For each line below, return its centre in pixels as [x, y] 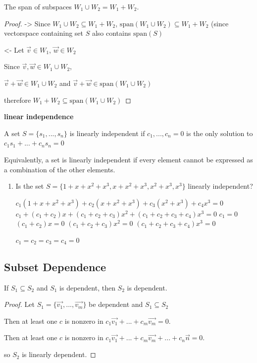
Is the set [30, 186]
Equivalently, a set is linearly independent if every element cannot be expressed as [128, 159]
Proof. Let [19, 304]
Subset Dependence [55, 266]
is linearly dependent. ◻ [59, 354]
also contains [111, 33]
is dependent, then [87, 287]
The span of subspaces [38, 6]
